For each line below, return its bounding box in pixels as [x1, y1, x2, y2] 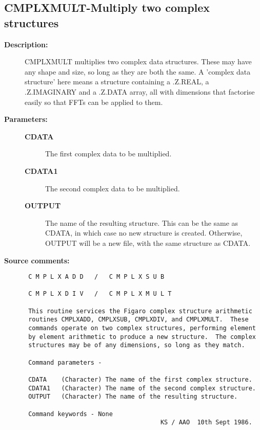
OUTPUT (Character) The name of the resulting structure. [28, 393, 238, 401]
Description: [4, 39, 48, 49]
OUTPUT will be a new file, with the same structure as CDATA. [45, 237, 251, 248]
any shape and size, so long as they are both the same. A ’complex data [25, 66, 251, 77]
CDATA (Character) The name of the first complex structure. [28, 375, 252, 383]
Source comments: [4, 255, 70, 265]
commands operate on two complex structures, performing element [28, 325, 256, 332]
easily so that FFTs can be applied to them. [25, 96, 163, 107]
